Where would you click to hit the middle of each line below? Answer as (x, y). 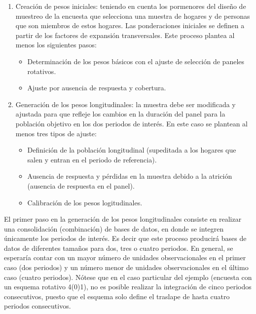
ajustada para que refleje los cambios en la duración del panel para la (120, 114)
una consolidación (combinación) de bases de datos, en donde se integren (114, 228)
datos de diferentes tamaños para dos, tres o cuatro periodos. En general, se (119, 248)
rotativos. (42, 71)
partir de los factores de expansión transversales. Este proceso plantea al (125, 35)
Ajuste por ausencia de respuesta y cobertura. (97, 88)
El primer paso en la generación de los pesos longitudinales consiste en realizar (123, 219)
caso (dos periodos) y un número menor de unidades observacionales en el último (126, 267)
